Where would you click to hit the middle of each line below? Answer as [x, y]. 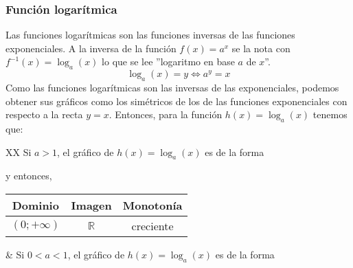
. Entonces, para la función [166, 114]
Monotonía [152, 205]
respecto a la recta [44, 114]
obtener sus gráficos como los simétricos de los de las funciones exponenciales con [176, 101]
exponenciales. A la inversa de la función [91, 48]
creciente [152, 225]
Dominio [35, 205]
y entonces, [29, 176]
